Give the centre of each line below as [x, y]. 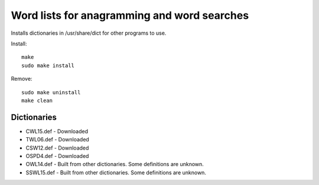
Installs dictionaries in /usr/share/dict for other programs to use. [89, 33]
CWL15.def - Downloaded [57, 131]
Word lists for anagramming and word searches [130, 15]
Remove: [22, 79]
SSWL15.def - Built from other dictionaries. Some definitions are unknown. [116, 172]
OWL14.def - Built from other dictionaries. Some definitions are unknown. [115, 164]
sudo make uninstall [51, 92]
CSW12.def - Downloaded [57, 148]
